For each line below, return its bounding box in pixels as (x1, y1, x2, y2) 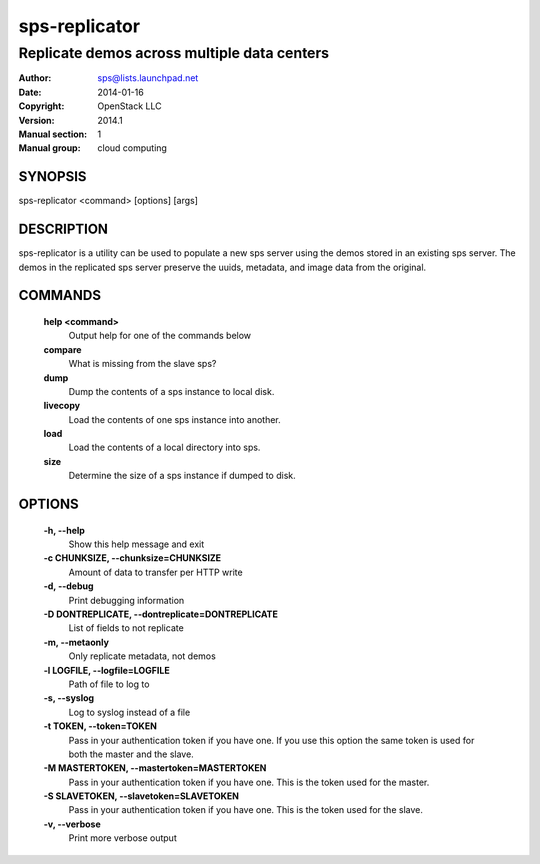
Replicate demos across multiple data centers (18, 44, 330, 62)
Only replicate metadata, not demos (68, 650, 217, 662)
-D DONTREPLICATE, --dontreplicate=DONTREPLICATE (43, 608, 279, 620)
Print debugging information (68, 594, 185, 606)
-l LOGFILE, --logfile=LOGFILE (43, 664, 170, 676)
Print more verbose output (68, 832, 177, 844)
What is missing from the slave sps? (68, 358, 217, 370)
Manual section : (18, 128, 88, 140)
